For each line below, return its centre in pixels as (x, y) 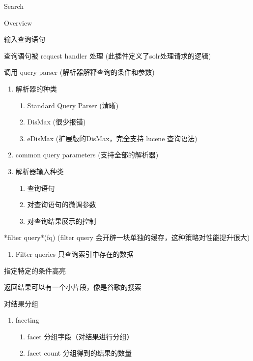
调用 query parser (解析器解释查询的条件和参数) (79, 72)
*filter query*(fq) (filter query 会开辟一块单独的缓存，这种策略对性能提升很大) (127, 237)
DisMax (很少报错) (56, 122)
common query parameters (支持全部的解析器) (87, 155)
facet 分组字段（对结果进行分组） (80, 336)
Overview (18, 22)
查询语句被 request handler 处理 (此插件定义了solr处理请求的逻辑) (108, 55)
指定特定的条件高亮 (35, 270)
